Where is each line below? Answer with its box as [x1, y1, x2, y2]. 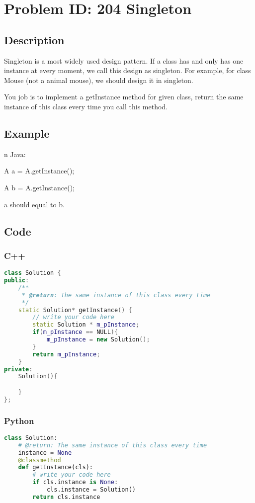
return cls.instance [32, 493, 100, 501]
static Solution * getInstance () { [18, 306, 132, 314]
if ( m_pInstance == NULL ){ [32, 329, 118, 336]
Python [4, 414, 34, 426]
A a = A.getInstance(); [4, 166, 75, 176]
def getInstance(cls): [18, 464, 93, 471]
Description [4, 32, 65, 47]
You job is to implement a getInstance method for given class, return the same [4, 91, 244, 102]
